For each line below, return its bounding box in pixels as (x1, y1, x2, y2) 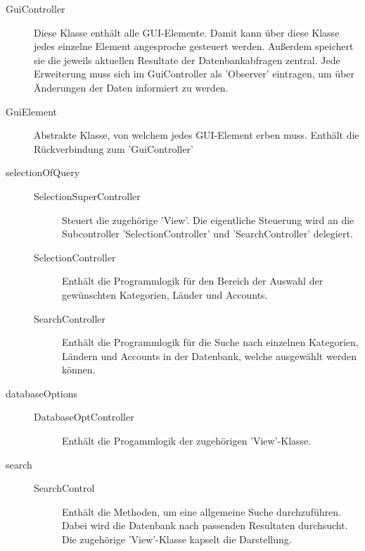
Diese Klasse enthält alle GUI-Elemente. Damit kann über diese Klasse (34, 25, 340, 39)
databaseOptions (6, 385, 78, 400)
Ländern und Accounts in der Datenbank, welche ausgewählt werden (62, 348, 357, 363)
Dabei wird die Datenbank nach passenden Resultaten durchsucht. (62, 518, 348, 533)
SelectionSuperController (34, 188, 141, 203)
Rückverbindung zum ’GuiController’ (34, 141, 193, 156)
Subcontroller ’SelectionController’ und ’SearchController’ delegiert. (62, 226, 353, 241)
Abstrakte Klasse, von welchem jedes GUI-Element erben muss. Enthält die (34, 128, 359, 142)
